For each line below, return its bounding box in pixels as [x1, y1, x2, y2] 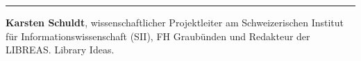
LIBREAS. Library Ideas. [6, 42, 115, 57]
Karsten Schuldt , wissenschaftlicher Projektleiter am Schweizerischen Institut [6, 15, 344, 29]
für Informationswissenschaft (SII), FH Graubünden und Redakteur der [6, 28, 310, 43]
